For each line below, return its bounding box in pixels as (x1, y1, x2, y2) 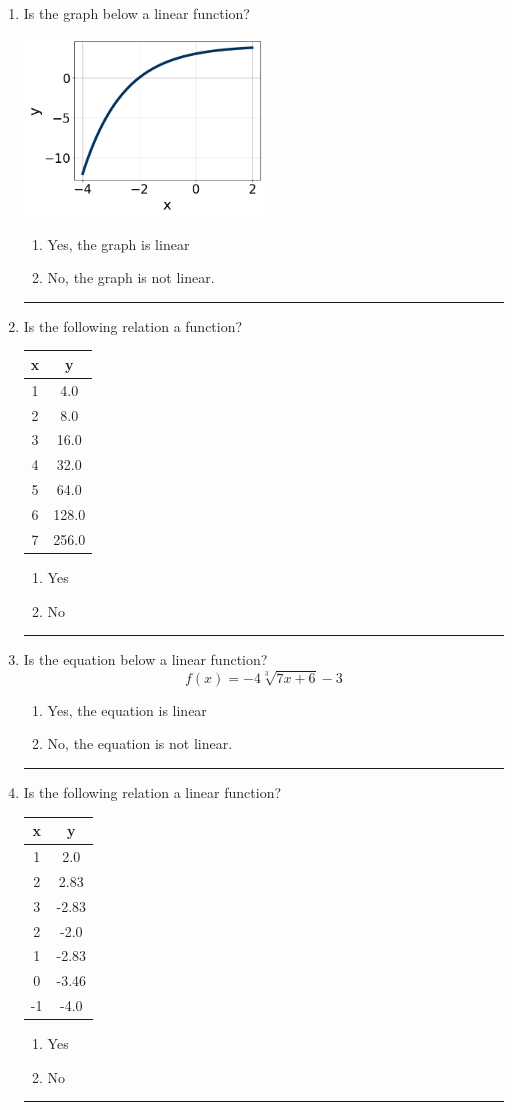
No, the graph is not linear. (47, 267, 215, 288)
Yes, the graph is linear (47, 233, 190, 254)
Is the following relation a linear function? (23, 782, 282, 803)
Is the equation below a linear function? (23, 649, 268, 670)
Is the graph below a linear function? (23, 3, 250, 23)
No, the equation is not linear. (47, 733, 233, 754)
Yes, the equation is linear (47, 699, 207, 720)
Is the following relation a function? (23, 315, 243, 336)
